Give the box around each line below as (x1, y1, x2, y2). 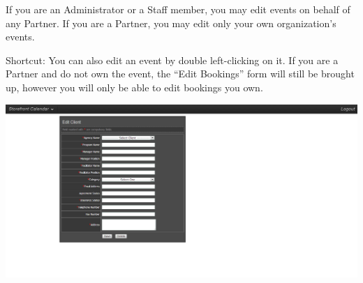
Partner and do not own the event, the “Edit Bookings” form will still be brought (6, 66, 355, 81)
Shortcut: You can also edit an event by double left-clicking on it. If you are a (6, 52, 339, 67)
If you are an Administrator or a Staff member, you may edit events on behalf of (6, 2, 350, 16)
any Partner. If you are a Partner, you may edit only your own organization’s (6, 15, 336, 30)
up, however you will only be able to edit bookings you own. (6, 79, 263, 94)
